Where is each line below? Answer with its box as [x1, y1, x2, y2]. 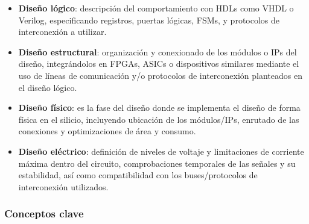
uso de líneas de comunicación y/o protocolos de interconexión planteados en [18, 69, 302, 81]
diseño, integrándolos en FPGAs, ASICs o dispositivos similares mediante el [18, 57, 299, 70]
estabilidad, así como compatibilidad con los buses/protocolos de [18, 169, 258, 181]
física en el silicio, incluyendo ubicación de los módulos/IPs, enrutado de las [18, 113, 299, 125]
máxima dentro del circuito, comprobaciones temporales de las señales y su [18, 157, 296, 169]
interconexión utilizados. [18, 180, 109, 193]
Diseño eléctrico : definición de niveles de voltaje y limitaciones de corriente [18, 145, 304, 157]
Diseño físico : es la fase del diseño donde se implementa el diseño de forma [18, 101, 301, 114]
